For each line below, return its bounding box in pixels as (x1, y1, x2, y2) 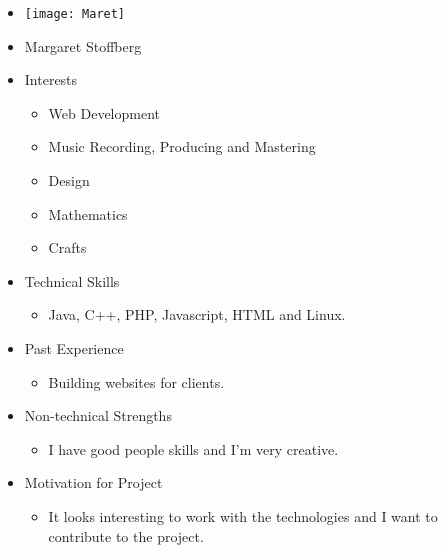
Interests (24, 69, 78, 90)
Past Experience (24, 338, 124, 358)
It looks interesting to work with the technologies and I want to (48, 505, 438, 526)
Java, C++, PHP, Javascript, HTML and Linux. (48, 304, 346, 325)
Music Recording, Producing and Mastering (48, 136, 316, 157)
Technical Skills (24, 270, 120, 291)
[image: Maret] (24, 7, 126, 21)
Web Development (48, 102, 161, 123)
